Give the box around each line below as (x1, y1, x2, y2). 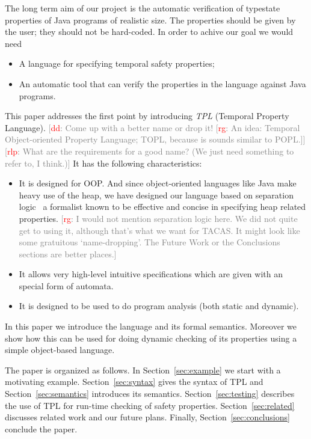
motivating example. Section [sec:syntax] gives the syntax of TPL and (5, 375, 263, 388)
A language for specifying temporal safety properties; (19, 57, 215, 70)
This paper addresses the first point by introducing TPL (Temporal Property (5, 109, 289, 122)
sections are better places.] (19, 247, 117, 260)
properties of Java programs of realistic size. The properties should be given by (5, 13, 296, 26)
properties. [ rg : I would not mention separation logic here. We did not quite (19, 212, 298, 224)
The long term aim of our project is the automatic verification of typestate (5, 2, 280, 14)
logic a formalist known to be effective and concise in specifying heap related (19, 200, 306, 213)
